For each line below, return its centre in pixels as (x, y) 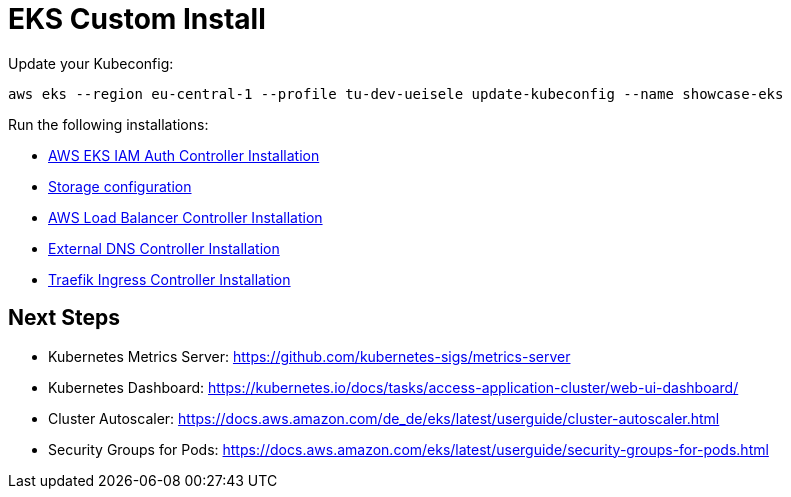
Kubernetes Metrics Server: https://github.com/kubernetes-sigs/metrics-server (309, 356)
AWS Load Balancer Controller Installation (185, 217)
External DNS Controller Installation (164, 248)
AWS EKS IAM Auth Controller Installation (184, 155)
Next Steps (64, 318)
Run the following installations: (108, 124)
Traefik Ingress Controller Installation (169, 279)
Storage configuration (120, 186)
